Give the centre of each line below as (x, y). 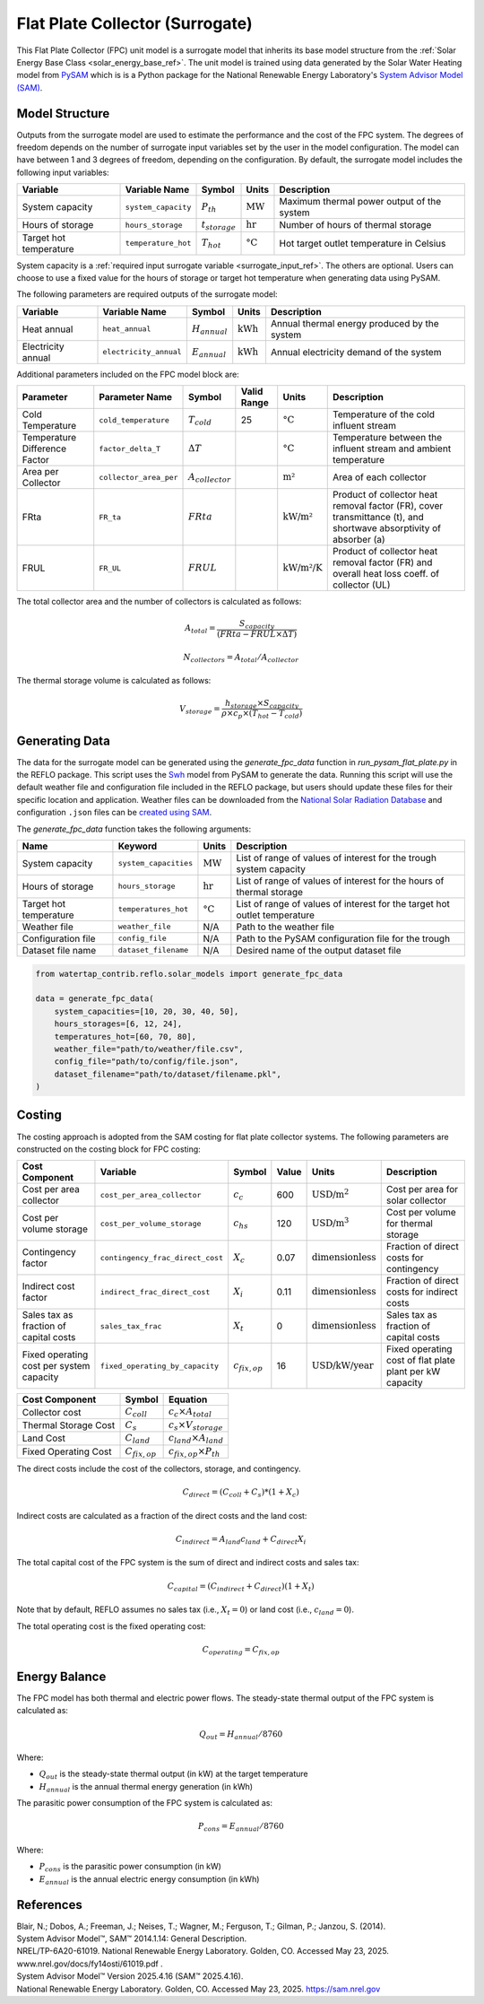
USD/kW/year (342, 1366)
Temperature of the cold (383, 414)
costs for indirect (422, 1292)
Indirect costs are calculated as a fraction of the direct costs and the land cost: (162, 1515)
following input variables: (63, 172)
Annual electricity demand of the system (356, 352)
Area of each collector (379, 477)
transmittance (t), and (378, 518)
